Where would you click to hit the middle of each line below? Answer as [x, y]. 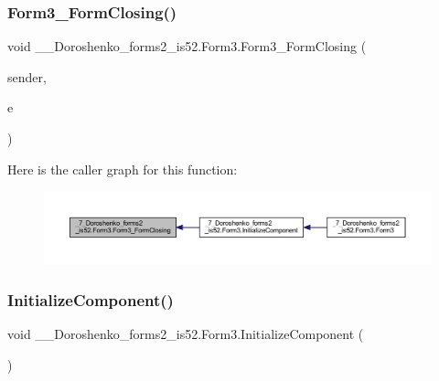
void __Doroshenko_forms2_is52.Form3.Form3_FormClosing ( [187, 46]
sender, [27, 76]
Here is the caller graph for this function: [123, 169]
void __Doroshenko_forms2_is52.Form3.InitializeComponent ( [186, 333]
